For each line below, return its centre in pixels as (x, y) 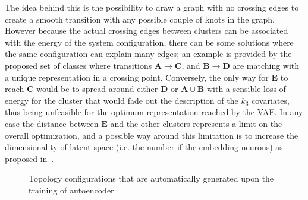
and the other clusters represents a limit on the (196, 123)
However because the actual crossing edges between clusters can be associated (147, 31)
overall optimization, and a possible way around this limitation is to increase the (152, 135)
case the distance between (52, 123)
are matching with (266, 65)
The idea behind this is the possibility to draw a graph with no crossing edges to (152, 7)
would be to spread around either (97, 89)
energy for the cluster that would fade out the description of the (122, 100)
